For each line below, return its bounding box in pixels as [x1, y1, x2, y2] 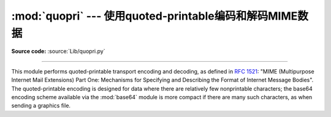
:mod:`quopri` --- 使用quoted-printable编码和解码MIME [11, 9, 298, 23]
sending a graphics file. [11, 102, 70, 110]
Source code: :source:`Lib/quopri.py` [11, 48, 105, 55]
